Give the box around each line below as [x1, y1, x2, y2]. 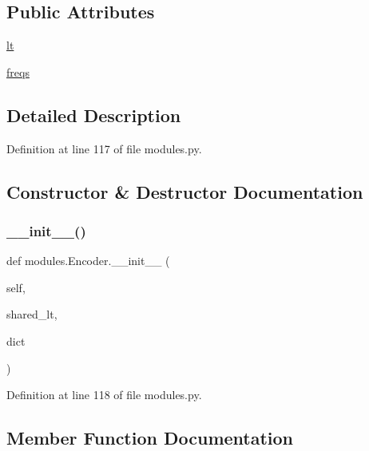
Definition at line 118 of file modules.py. [6, 386, 202, 403]
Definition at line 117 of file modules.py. [6, 140, 202, 156]
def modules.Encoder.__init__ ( [6, 252, 170, 269]
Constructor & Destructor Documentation [6, 179, 363, 204]
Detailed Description [6, 102, 181, 127]
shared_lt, [6, 306, 58, 322]
